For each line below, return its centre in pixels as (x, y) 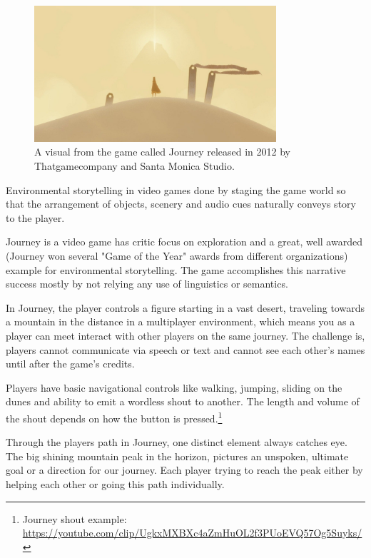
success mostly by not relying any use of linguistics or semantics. (147, 284)
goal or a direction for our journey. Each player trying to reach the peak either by (184, 470)
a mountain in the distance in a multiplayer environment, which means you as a (181, 321)
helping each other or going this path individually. (115, 483)
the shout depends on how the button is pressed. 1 (114, 417)
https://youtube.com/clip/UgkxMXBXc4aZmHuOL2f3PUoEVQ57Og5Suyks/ (192, 533)
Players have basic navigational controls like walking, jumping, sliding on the (174, 387)
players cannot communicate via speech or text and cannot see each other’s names (185, 349)
